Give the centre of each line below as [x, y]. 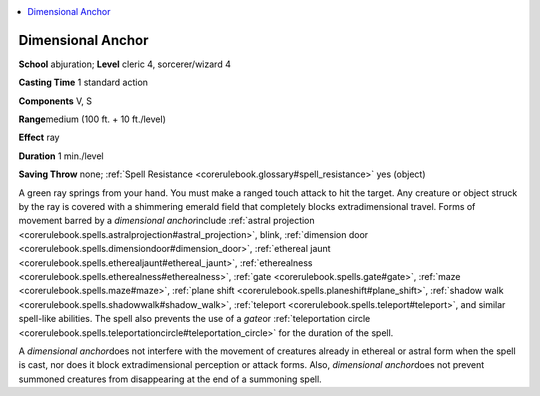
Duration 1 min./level [61, 156]
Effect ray [39, 137]
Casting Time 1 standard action [83, 82]
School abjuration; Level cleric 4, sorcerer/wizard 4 [125, 64]
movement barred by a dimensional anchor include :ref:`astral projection [166, 221]
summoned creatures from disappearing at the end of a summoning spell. [170, 379]
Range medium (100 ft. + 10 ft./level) [92, 119]
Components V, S [55, 101]
